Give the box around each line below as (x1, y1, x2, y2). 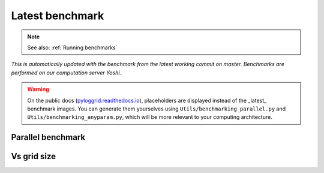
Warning (27, 86, 49, 93)
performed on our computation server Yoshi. (11, 69, 122, 76)
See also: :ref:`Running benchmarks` (27, 44, 118, 51)
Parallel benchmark (11, 132, 86, 142)
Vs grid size (11, 151, 56, 162)
